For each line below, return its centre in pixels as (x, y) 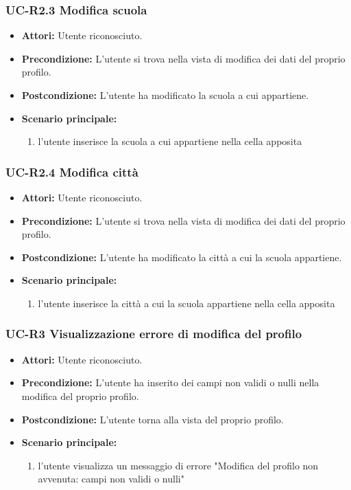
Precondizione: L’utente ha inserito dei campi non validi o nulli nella (170, 382)
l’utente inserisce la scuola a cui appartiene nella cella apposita (170, 141)
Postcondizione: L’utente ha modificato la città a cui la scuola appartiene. (182, 257)
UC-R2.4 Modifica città (72, 171)
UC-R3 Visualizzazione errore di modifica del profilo (154, 334)
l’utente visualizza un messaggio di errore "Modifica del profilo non (178, 465)
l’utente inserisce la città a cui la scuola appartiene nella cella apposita (186, 303)
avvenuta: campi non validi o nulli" (111, 479)
